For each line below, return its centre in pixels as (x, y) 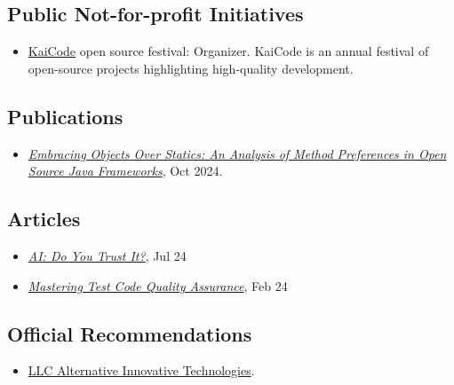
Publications (65, 116)
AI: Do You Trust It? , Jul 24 (107, 255)
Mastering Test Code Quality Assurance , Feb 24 (158, 285)
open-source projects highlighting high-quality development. (191, 68)
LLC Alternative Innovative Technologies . (141, 370)
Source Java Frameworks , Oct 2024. (125, 171)
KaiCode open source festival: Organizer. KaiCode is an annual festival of (228, 51)
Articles (44, 219)
